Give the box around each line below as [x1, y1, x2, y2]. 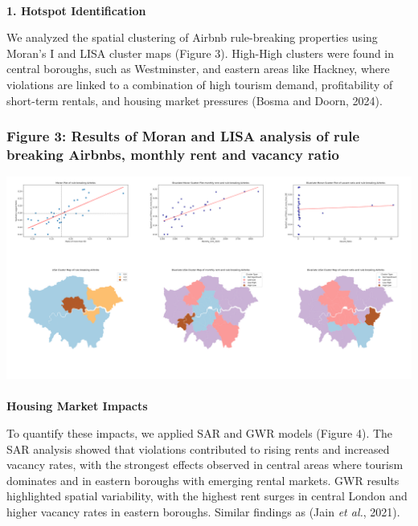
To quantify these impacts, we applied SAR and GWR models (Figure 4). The [6, 425, 393, 442]
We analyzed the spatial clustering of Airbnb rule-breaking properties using [6, 29, 378, 46]
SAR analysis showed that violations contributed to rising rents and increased [6, 440, 390, 457]
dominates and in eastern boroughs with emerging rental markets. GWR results [6, 471, 400, 488]
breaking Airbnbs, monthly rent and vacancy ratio [6, 145, 339, 164]
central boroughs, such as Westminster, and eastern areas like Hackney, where [6, 60, 390, 77]
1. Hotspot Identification [6, 2, 146, 18]
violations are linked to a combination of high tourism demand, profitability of [6, 75, 393, 92]
